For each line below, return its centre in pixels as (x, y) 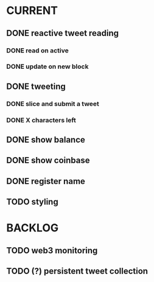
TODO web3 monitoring (52, 250)
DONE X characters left (41, 120)
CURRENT (32, 11)
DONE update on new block (47, 66)
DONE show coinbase (48, 160)
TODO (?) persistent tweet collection (77, 271)
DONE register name (46, 181)
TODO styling (33, 202)
